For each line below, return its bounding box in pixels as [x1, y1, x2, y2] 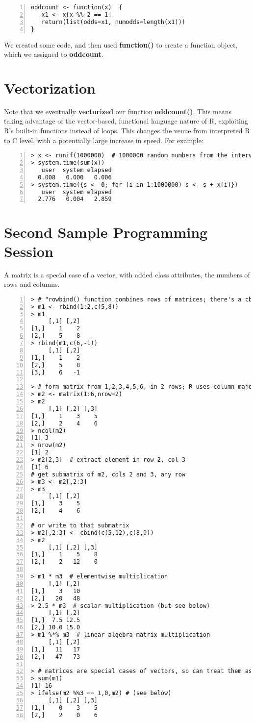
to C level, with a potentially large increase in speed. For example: [4, 135, 204, 145]
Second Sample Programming [4, 222, 208, 242]
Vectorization [4, 77, 96, 98]
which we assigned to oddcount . [4, 49, 103, 59]
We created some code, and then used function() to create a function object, [4, 39, 238, 50]
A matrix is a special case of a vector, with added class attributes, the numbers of [4, 269, 250, 279]
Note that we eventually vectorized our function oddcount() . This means [4, 106, 232, 116]
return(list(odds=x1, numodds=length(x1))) [41, 18, 185, 25]
